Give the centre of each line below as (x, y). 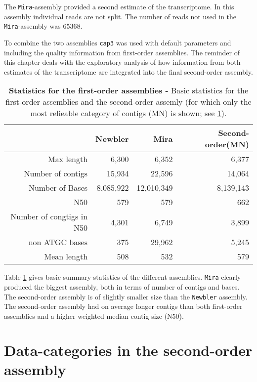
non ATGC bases (58, 242)
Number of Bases (58, 188)
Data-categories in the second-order (128, 350)
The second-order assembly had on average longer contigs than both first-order (123, 306)
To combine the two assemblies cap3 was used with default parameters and (118, 42)
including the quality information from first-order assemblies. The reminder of (122, 52)
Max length (68, 159)
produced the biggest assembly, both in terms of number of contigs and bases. (122, 287)
